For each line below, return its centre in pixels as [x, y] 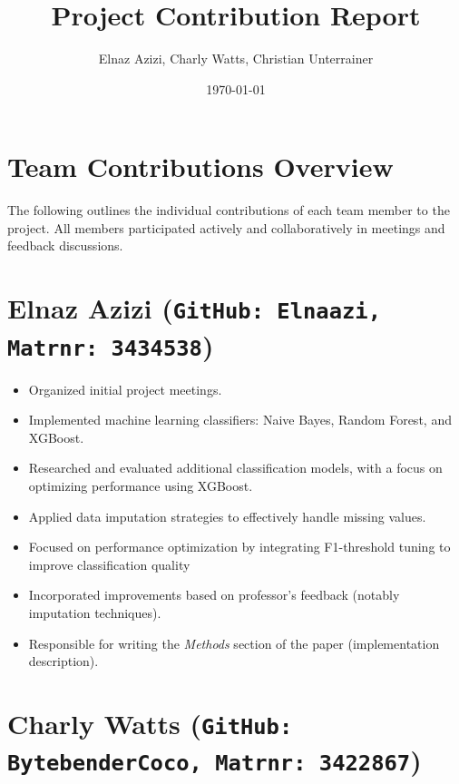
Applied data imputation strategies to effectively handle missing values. [227, 516]
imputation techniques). [95, 612]
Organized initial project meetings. [125, 389]
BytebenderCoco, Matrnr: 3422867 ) [215, 760]
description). [63, 661]
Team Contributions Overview [200, 167]
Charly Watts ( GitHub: [150, 723]
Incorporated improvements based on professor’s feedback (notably [214, 595]
